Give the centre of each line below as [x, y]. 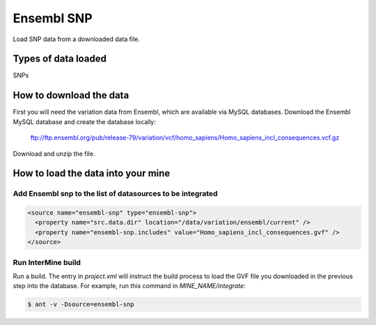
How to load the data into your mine [92, 173]
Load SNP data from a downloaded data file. [77, 39]
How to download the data [71, 95]
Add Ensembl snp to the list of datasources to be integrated [115, 194]
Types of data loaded [60, 59]
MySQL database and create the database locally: [85, 121]
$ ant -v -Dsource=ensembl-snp [81, 304]
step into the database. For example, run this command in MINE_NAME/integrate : [130, 286]
